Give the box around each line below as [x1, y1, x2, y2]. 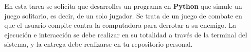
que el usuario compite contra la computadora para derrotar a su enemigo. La [4, 20, 236, 30]
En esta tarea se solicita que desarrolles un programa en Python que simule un [4, 1, 242, 11]
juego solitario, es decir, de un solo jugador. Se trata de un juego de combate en [4, 10, 242, 20]
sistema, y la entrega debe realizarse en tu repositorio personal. [4, 39, 193, 49]
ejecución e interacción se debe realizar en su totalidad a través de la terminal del [4, 29, 247, 39]
